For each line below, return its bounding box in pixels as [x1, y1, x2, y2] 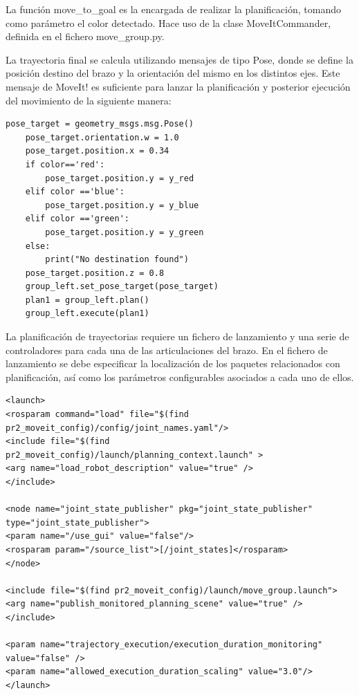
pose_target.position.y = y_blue [45, 200, 199, 210]
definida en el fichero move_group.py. [6, 29, 165, 44]
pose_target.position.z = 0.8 [25, 268, 165, 278]
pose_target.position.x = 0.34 [25, 146, 169, 156]
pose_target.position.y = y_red [45, 173, 194, 183]
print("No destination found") [45, 254, 189, 265]
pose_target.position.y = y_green [45, 227, 204, 237]
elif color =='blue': [25, 187, 125, 197]
